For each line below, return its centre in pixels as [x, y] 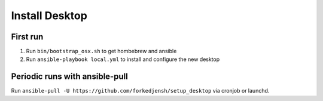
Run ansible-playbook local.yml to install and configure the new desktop [123, 59]
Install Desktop [49, 16]
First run [27, 37]
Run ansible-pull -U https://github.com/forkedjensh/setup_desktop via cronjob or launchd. [140, 91]
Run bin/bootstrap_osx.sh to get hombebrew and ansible [101, 51]
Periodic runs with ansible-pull [69, 77]
